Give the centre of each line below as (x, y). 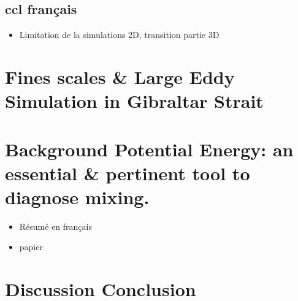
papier (31, 247)
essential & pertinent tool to (128, 173)
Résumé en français (55, 226)
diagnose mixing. (77, 196)
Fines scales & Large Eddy (120, 76)
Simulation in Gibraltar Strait (134, 101)
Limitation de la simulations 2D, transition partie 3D (119, 35)
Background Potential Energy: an (149, 149)
